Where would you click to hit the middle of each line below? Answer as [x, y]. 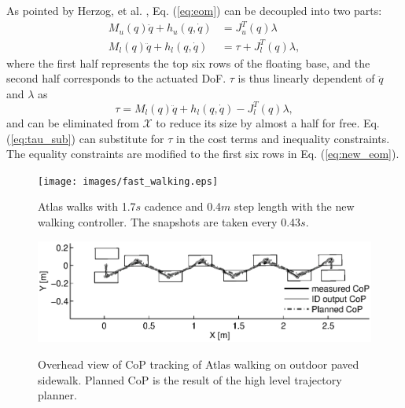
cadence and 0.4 [183, 206]
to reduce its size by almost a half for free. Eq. [268, 122]
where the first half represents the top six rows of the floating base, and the [188, 62]
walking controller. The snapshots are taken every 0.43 [169, 221]
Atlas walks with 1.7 [87, 206]
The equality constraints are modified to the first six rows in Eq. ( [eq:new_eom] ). [203, 154]
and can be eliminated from [73, 122]
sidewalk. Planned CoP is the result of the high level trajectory [190, 379]
